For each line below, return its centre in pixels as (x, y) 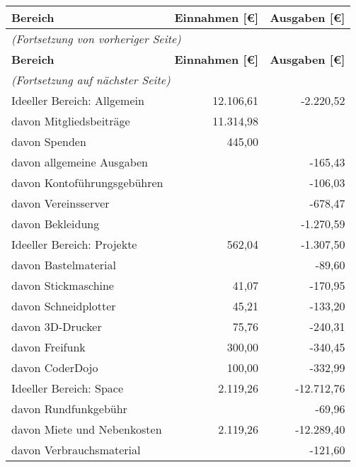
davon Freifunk (48, 347)
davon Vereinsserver (61, 203)
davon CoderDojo (55, 367)
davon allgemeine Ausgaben (80, 162)
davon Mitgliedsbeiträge (71, 121)
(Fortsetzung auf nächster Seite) (91, 80)
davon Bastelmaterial (64, 265)
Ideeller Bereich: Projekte (74, 244)
